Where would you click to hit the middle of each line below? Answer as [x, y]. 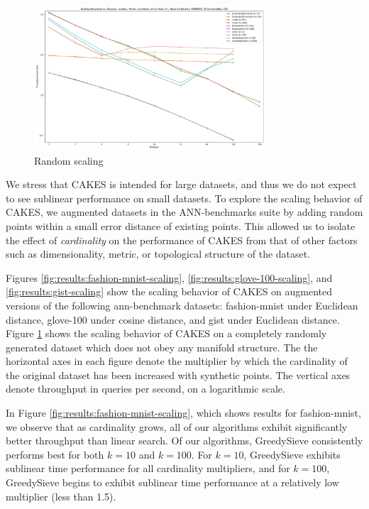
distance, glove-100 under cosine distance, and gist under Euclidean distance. [173, 319]
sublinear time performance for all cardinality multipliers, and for [148, 468]
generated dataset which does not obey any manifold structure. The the [162, 347]
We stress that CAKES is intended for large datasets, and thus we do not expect [181, 184]
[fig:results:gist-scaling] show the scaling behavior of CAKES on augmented [169, 291]
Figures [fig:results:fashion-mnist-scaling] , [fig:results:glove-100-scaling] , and [169, 277]
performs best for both [55, 454]
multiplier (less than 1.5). [61, 496]
